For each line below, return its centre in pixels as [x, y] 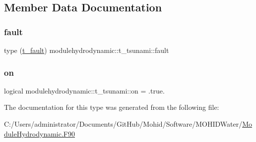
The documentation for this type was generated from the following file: [112, 107]
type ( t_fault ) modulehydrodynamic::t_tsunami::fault [87, 50]
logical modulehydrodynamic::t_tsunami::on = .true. [84, 90]
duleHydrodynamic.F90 [39, 133]
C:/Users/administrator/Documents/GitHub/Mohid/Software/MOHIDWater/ [123, 124]
